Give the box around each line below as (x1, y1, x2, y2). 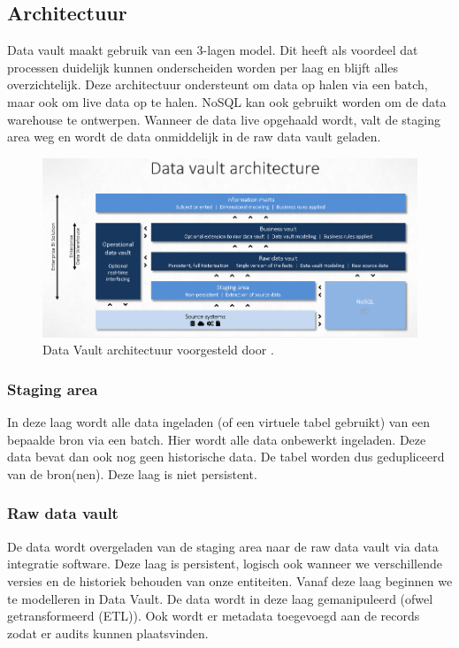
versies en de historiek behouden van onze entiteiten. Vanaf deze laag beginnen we (7, 571, 453, 590)
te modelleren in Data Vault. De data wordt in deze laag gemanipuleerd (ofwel (7, 589, 433, 607)
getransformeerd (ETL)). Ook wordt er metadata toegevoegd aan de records (7, 606, 420, 625)
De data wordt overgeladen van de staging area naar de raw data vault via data (7, 537, 439, 555)
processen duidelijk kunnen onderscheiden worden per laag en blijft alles (7, 57, 398, 76)
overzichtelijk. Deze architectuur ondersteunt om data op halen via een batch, (7, 75, 428, 94)
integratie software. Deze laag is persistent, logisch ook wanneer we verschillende (7, 554, 442, 573)
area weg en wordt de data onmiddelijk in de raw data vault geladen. (7, 127, 381, 146)
